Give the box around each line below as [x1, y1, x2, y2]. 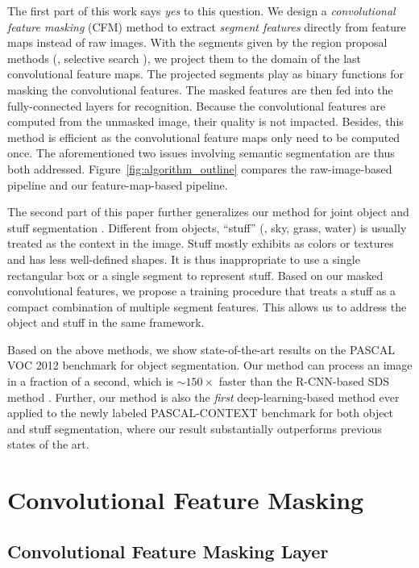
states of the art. [7, 436, 89, 453]
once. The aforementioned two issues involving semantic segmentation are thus [7, 144, 395, 161]
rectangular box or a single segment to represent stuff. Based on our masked [7, 266, 384, 283]
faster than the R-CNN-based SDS [218, 373, 389, 390]
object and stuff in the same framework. [7, 314, 205, 331]
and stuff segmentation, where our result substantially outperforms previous [7, 420, 382, 436]
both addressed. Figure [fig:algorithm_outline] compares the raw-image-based [7, 160, 392, 177]
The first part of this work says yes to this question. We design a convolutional [7, 2, 396, 19]
